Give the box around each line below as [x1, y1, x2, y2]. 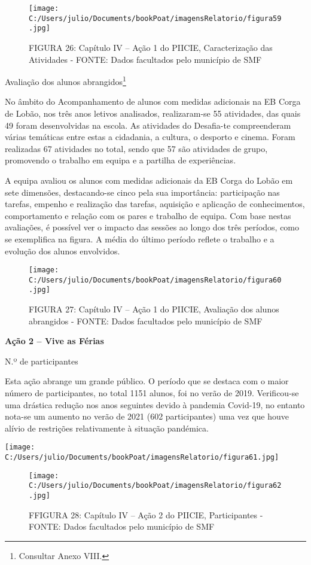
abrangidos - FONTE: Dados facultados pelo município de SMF [29, 314, 263, 327]
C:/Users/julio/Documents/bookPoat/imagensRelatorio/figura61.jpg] [5, 453, 279, 462]
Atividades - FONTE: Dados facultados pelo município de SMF [29, 53, 262, 65]
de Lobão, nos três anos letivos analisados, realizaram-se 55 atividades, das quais [5, 107, 301, 119]
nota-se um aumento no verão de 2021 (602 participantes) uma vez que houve [5, 410, 289, 423]
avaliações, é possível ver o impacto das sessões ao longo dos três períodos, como [5, 221, 300, 233]
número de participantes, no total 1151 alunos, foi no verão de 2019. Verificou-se [5, 387, 299, 399]
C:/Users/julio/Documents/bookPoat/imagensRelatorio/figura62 [29, 481, 282, 490]
